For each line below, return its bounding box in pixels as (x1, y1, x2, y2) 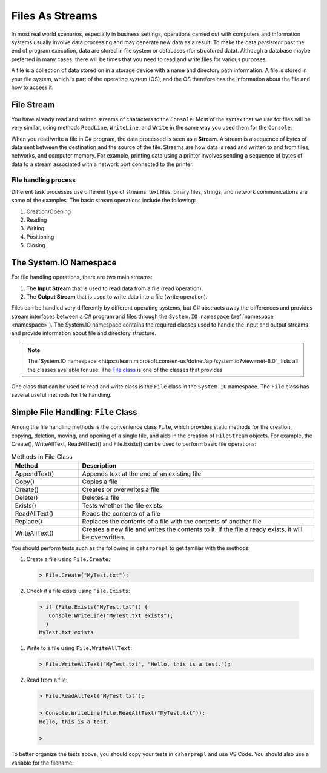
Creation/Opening (26, 208, 71, 215)
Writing (26, 225, 45, 232)
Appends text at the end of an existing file (82, 469, 202, 478)
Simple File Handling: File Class (11, 407, 137, 417)
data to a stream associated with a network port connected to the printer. (11, 161, 194, 168)
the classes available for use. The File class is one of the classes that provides (27, 366, 223, 373)
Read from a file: (26, 676, 68, 684)
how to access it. (11, 84, 54, 91)
